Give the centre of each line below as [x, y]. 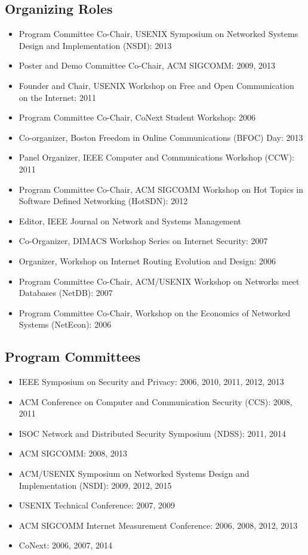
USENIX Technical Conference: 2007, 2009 [97, 505]
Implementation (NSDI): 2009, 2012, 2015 [95, 485]
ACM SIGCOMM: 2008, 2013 [73, 453]
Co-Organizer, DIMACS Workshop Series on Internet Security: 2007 [143, 241]
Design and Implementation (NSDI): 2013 [95, 45]
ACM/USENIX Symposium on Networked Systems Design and [134, 474]
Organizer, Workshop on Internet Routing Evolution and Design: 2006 [147, 260]
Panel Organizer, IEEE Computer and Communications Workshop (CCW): [156, 157]
